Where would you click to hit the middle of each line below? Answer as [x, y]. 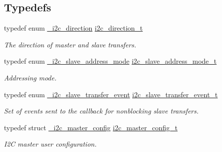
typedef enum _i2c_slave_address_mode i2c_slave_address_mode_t [111, 61]
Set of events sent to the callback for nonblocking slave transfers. [101, 111]
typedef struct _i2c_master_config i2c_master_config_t [91, 127]
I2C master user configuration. [50, 144]
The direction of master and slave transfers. [70, 44]
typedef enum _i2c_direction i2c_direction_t [74, 28]
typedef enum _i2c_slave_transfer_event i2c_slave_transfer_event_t [111, 94]
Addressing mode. [30, 77]
